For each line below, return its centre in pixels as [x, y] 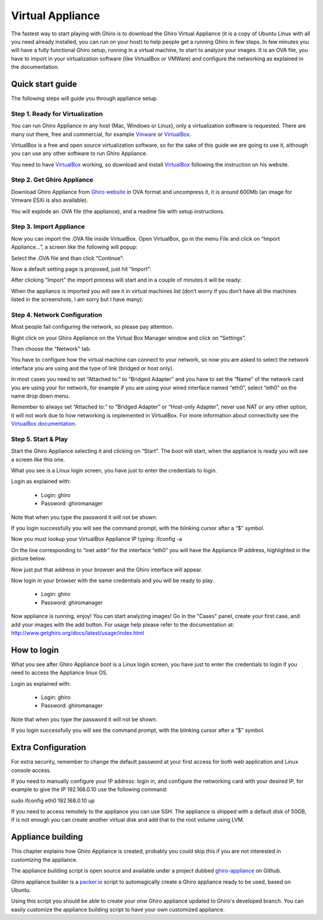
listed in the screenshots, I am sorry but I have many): [77, 299]
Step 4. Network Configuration [57, 314]
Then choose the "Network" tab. [51, 349]
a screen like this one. [38, 459]
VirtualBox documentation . [44, 424]
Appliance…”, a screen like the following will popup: [74, 247]
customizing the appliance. [44, 860]
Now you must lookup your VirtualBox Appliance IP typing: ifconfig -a [97, 539]
